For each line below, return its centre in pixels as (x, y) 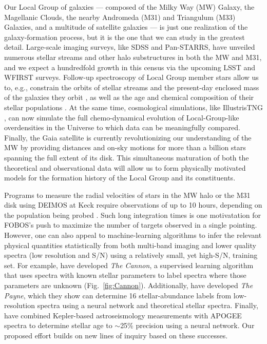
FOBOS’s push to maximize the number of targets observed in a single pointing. (131, 225)
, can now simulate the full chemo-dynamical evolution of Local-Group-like (122, 117)
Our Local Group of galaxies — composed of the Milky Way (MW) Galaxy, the (129, 7)
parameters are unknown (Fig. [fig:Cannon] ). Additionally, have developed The (129, 285)
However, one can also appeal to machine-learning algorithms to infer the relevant (133, 235)
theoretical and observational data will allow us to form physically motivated (125, 167)
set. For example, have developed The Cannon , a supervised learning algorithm (129, 265)
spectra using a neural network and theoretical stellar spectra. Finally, (148, 305)
